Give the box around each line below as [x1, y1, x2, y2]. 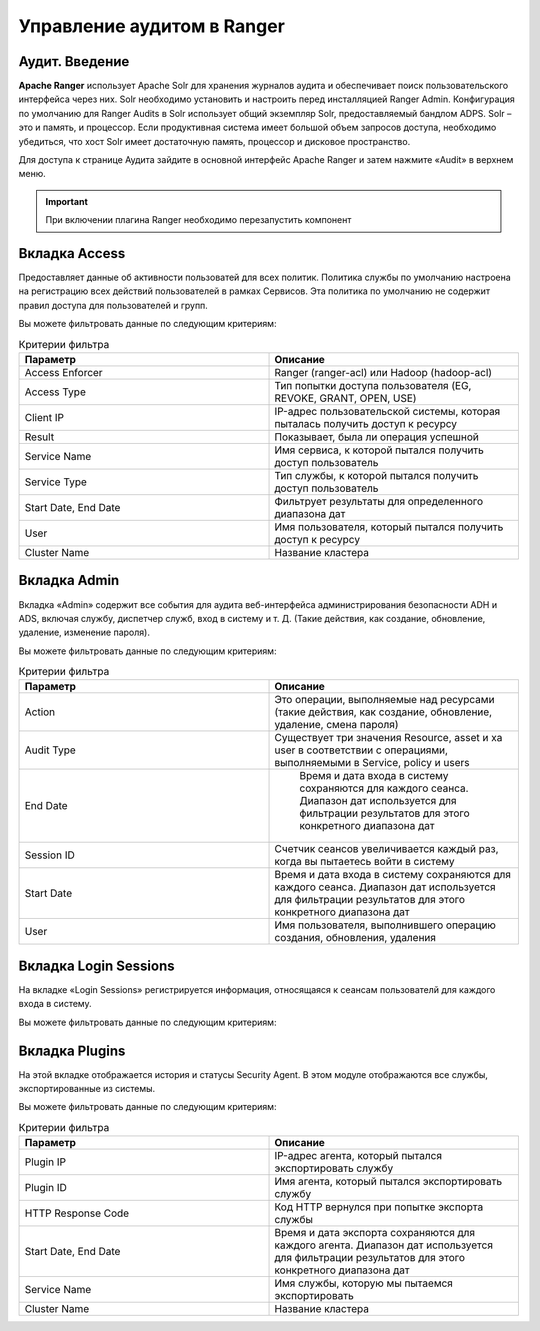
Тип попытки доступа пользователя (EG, [274, 379, 472, 393]
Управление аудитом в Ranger [18, 15, 285, 37]
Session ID [24, 848, 75, 862]
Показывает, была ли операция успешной [274, 430, 479, 444]
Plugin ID [24, 1181, 67, 1195]
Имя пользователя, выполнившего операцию [274, 918, 497, 932]
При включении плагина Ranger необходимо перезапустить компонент [45, 214, 352, 226]
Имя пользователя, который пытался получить [274, 520, 504, 534]
